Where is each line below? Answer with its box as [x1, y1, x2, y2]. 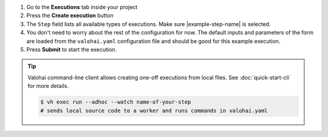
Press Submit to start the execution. [26, 45, 117, 53]
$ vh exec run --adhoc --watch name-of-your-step [40, 99, 191, 105]
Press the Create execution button [26, 12, 114, 19]
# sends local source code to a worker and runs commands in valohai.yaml [40, 107, 268, 114]
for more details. [27, 82, 69, 90]
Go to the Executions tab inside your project [26, 4, 138, 10]
